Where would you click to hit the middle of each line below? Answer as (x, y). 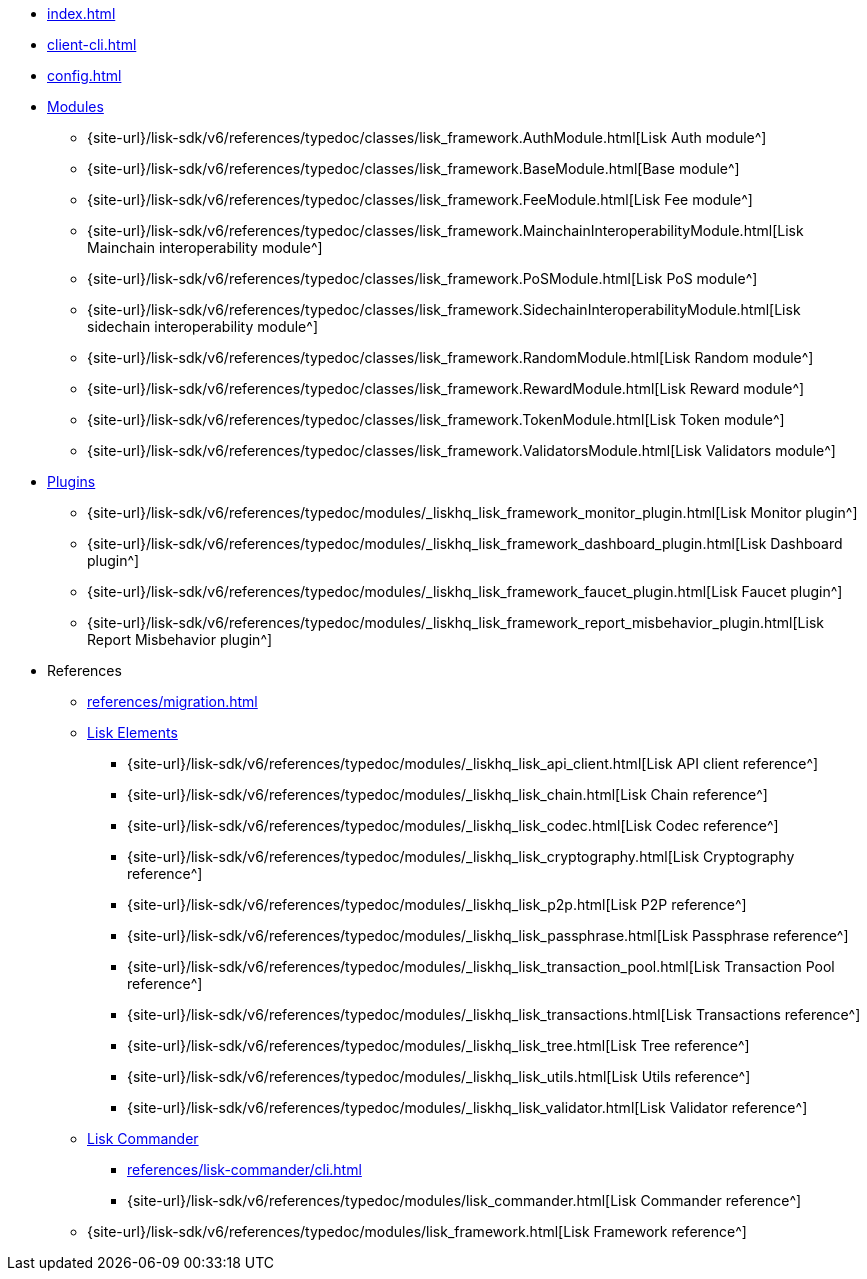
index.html (81, 13)
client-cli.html (92, 44)
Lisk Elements (132, 732)
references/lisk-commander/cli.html (244, 1169)
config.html (84, 75)
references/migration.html (172, 701)
